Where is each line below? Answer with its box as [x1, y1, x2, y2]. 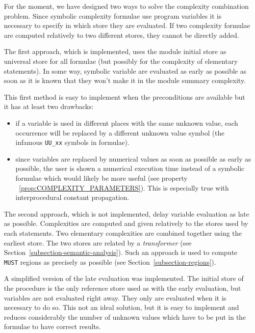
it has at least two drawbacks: [4, 101, 94, 111]
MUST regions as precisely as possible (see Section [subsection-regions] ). [4, 256, 216, 267]
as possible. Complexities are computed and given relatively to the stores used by [4, 218, 249, 228]
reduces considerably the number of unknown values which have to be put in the [4, 311, 246, 322]
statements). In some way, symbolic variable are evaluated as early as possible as [4, 65, 247, 76]
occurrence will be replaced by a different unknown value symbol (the [15, 127, 225, 138]
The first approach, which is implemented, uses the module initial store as [4, 46, 227, 56]
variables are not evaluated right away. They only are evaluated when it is [4, 292, 227, 303]
